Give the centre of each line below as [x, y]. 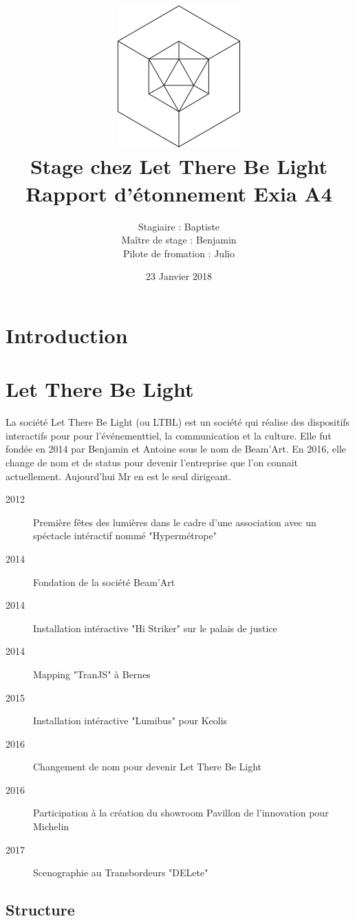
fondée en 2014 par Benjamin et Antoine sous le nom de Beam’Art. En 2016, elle [176, 449]
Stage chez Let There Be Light [179, 166]
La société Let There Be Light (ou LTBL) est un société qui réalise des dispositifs [178, 422]
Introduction [67, 335]
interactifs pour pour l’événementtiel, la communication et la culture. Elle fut [169, 435]
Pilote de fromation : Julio [179, 253]
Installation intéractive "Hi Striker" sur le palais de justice [155, 628]
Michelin [51, 826]
